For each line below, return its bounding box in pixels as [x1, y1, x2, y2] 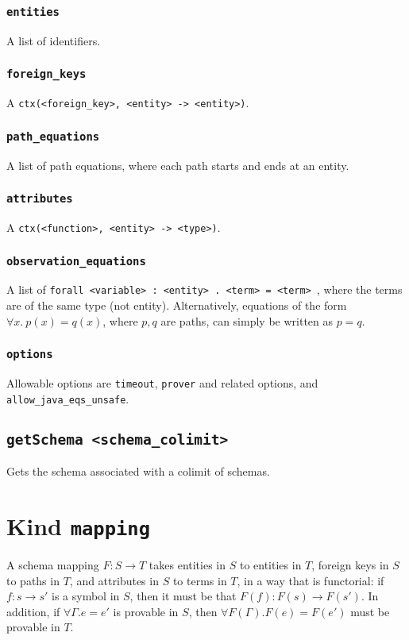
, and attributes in [69, 572, 159, 588]
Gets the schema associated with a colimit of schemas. [6, 463, 270, 480]
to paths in [6, 572, 60, 588]
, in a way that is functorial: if [237, 572, 384, 588]
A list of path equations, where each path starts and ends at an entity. [6, 156, 349, 173]
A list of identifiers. [6, 32, 101, 48]
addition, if [6, 603, 60, 619]
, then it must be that [129, 588, 237, 604]
